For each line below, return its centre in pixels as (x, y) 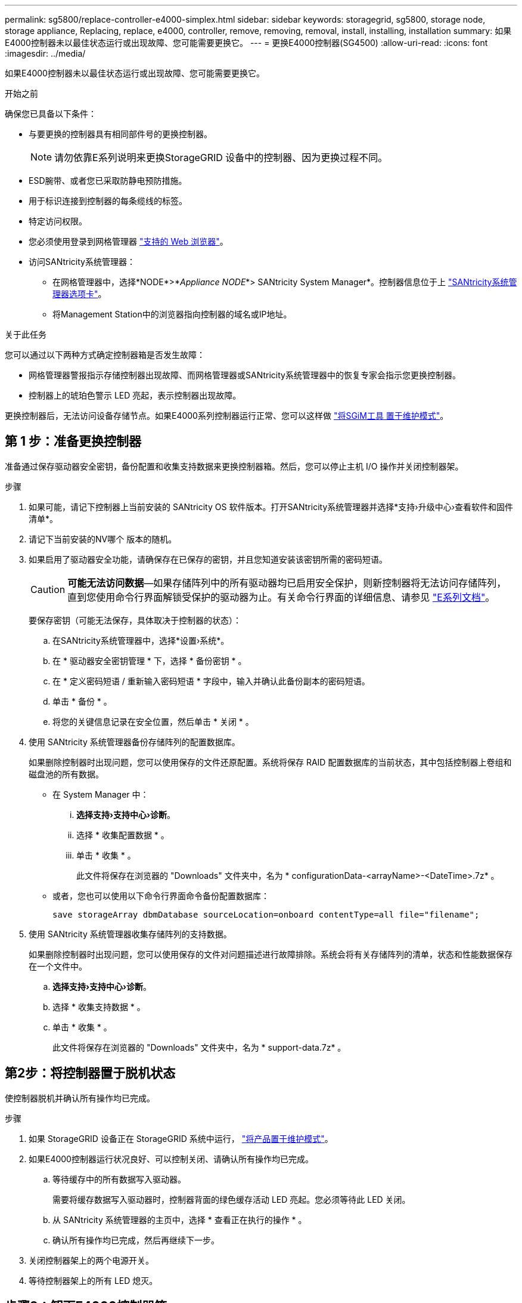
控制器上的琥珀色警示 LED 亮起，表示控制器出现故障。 (135, 395)
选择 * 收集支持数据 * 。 (99, 1006)
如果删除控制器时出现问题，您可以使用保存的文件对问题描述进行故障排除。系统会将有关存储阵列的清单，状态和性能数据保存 (271, 954)
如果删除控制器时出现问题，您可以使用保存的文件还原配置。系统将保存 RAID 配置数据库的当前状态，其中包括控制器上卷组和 (270, 762)
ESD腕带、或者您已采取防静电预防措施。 (108, 180)
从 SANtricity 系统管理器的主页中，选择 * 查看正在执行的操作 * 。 (180, 1219)
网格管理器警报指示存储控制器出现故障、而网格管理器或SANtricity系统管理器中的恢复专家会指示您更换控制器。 (245, 375)
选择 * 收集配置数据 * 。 (123, 835)
